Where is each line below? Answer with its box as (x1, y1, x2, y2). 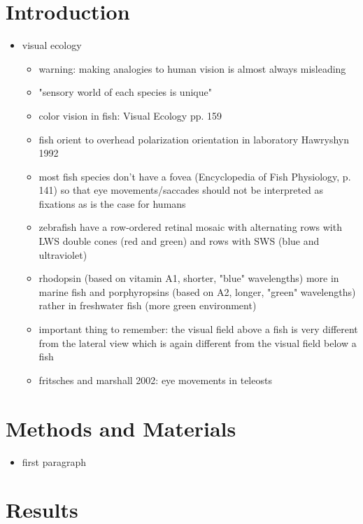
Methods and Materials (6, 413, 236, 442)
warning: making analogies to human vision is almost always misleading (38, 61, 346, 76)
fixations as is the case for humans (38, 196, 186, 211)
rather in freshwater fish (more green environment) (38, 298, 257, 313)
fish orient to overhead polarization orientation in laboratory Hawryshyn (38, 132, 350, 146)
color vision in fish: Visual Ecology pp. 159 (38, 108, 222, 122)
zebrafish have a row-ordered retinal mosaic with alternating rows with (38, 220, 342, 234)
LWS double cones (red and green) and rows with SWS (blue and (38, 234, 320, 248)
